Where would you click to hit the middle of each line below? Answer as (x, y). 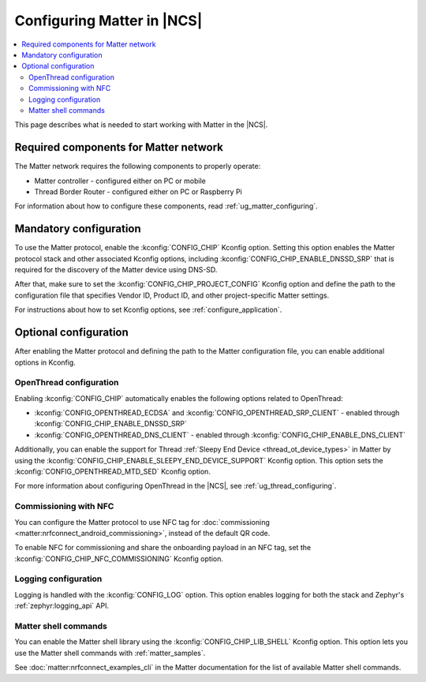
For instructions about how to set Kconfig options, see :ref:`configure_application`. (148, 310)
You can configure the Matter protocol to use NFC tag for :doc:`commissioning (142, 522)
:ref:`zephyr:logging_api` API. (62, 606)
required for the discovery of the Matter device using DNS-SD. (116, 270)
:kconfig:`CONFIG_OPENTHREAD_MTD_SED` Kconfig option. (112, 471)
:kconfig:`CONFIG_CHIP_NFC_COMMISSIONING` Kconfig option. (119, 558)
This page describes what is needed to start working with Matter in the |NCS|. (141, 125)
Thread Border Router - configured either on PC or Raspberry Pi (138, 191)
